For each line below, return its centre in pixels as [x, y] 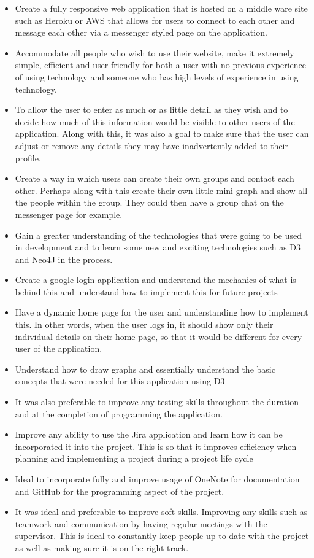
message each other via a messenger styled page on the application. [141, 32]
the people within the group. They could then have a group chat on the [149, 202]
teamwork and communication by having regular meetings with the [141, 523]
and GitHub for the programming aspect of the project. [120, 491]
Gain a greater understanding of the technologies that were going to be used [158, 235]
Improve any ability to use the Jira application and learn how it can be [149, 434]
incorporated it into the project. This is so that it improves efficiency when [156, 446]
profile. [28, 157]
